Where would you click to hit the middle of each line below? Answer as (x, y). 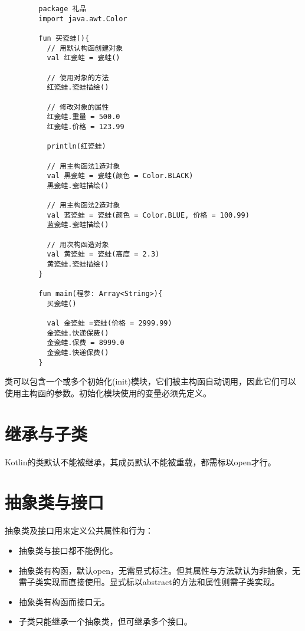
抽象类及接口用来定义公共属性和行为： (79, 530)
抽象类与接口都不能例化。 (68, 550)
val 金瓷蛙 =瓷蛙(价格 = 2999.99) (109, 323)
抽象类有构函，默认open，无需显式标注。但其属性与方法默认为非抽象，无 (159, 570)
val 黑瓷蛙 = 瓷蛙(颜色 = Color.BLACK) (120, 176)
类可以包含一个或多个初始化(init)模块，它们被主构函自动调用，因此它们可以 (150, 381)
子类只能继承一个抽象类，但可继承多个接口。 (105, 621)
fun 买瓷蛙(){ (64, 38)
